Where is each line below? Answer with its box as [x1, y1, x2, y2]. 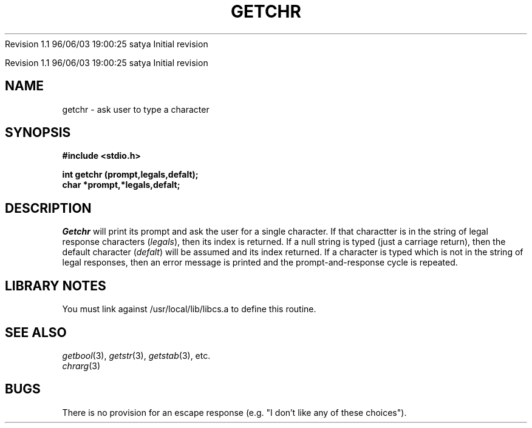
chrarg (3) [62, 360, 101, 371]
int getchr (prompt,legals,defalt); [62, 169, 199, 180]
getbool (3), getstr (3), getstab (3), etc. [62, 350, 211, 361]
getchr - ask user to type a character [62, 104, 210, 115]
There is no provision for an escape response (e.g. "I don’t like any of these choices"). [62, 407, 407, 418]
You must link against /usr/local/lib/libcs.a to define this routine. [62, 304, 316, 315]
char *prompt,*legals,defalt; [62, 179, 180, 190]
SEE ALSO [5, 324, 67, 340]
